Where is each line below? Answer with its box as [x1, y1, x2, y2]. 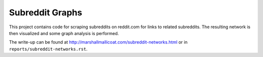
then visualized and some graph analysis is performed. [9, 30, 119, 36]
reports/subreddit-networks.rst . [9, 46, 88, 52]
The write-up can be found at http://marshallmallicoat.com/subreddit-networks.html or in [9, 39, 188, 45]
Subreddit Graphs [9, 7, 82, 18]
